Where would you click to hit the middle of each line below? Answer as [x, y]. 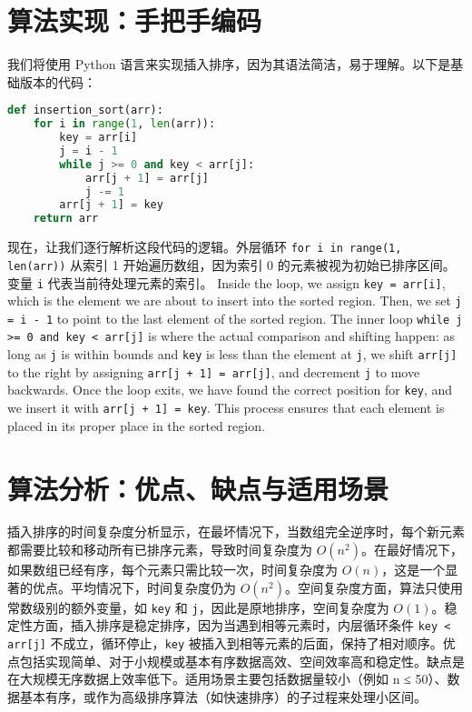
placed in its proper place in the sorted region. [136, 425]
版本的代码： [58, 81]
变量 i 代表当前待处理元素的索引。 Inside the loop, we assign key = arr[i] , [226, 282]
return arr [66, 219]
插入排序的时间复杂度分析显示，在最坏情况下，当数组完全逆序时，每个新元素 [236, 531]
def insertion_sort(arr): [85, 110]
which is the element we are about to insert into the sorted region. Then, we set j [235, 301]
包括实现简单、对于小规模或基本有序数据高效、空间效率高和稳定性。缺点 [236, 661]
